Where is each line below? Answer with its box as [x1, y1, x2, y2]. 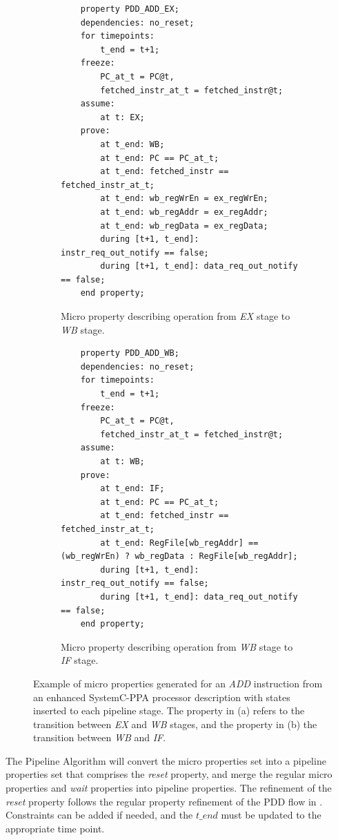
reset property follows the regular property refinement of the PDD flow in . [6, 794, 323, 808]
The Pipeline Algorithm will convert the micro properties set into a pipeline [6, 753, 326, 767]
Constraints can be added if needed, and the [6, 808, 193, 822]
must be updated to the [221, 808, 321, 822]
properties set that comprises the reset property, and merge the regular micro [6, 767, 332, 781]
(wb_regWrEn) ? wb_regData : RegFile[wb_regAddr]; [61, 551, 298, 562]
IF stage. [61, 653, 99, 667]
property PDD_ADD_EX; [80, 4, 179, 14]
